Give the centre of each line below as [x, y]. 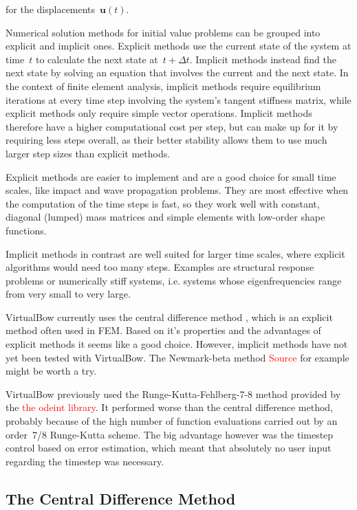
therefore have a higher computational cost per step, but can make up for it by [172, 126]
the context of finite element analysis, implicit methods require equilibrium [163, 86]
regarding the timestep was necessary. [85, 461]
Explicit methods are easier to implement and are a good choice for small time [171, 176]
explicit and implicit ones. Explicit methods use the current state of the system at [178, 46]
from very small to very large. [68, 294]
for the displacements [51, 9]
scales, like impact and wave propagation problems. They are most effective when [177, 190]
